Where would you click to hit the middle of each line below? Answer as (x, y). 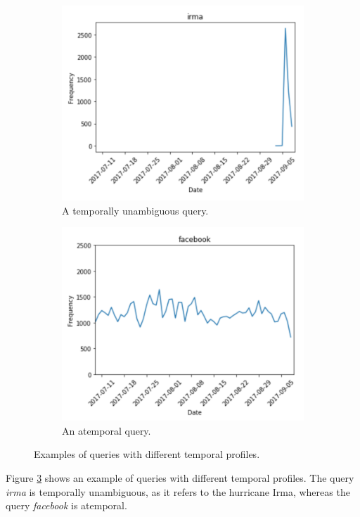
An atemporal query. (107, 430)
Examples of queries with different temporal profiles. (147, 454)
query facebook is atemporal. (66, 505)
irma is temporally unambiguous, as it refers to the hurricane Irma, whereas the (178, 491)
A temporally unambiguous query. (135, 210)
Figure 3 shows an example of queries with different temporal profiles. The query (180, 478)
